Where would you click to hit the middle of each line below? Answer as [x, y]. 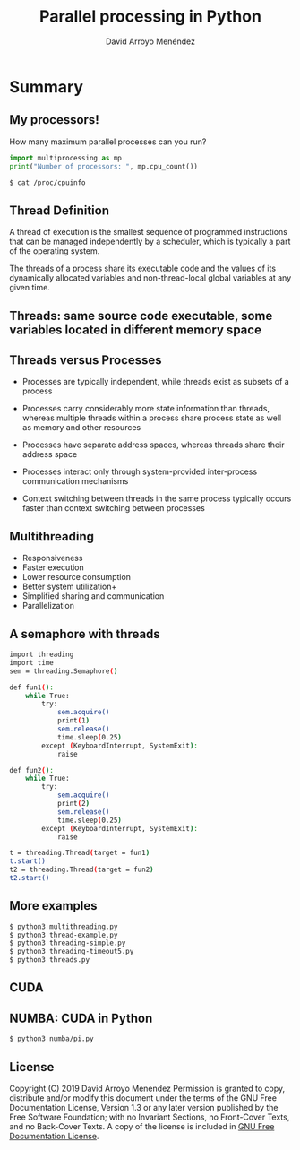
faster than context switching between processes [114, 508]
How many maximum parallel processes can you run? [108, 142]
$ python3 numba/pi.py [51, 1039]
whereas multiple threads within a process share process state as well [152, 418]
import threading [42, 655]
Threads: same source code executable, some [141, 316]
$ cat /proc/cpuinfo [48, 182]
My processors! [55, 120]
